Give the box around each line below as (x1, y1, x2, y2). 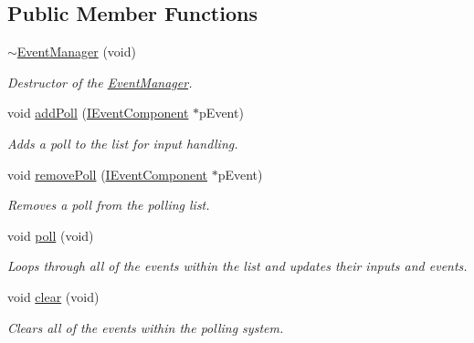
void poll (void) (7, 225, 94, 244)
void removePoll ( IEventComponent (7, 164, 208, 183)
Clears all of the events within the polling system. (7, 317, 284, 337)
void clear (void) (7, 286, 100, 306)
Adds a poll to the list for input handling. (7, 133, 238, 152)
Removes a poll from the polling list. (7, 195, 210, 214)
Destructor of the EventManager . (7, 72, 193, 91)
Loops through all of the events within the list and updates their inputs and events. (7, 256, 468, 275)
